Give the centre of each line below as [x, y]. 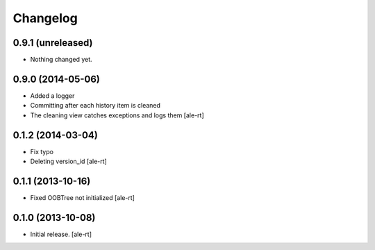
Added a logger [52, 95]
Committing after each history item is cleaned [95, 106]
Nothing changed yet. [61, 60]
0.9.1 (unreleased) [53, 43]
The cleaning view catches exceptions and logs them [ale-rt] [117, 115]
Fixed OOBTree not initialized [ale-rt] [83, 197]
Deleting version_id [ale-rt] [68, 161]
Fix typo [42, 151]
